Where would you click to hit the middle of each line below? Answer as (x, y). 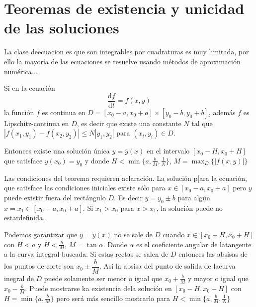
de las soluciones (62, 28)
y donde (97, 160)
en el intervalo (168, 151)
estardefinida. (24, 218)
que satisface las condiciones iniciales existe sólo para (85, 188)
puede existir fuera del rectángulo (55, 197)
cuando (174, 234)
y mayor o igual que (218, 278)
